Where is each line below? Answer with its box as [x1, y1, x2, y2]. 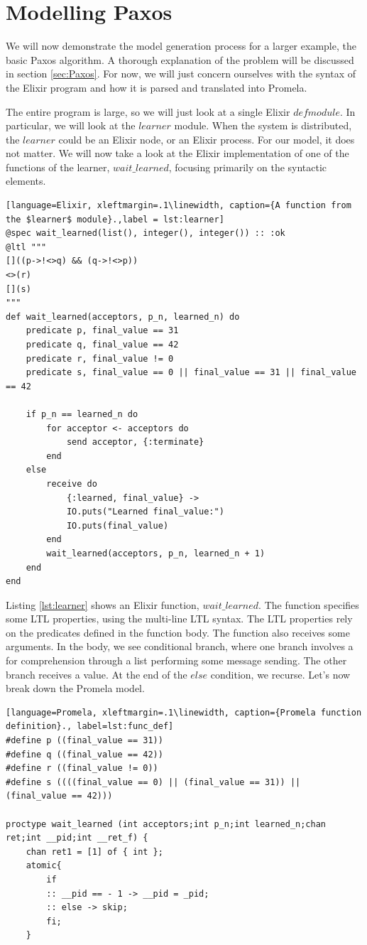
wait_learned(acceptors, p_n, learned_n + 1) [46, 548, 265, 558]
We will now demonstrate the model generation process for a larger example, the [6, 38, 356, 53]
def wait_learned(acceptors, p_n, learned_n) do [6, 311, 240, 322]
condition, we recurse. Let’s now [210, 666, 351, 681]
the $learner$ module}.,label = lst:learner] [6, 214, 224, 225]
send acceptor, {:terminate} [66, 437, 204, 448]
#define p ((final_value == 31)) [6, 735, 163, 746]
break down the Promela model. [6, 681, 145, 696]
